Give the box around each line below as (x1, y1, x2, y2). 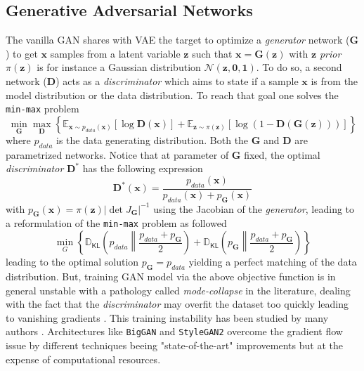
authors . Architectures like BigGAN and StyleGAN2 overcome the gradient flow (6, 324, 343, 339)
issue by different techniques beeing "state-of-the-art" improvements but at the (6, 337, 343, 352)
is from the (311, 73, 358, 88)
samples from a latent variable (50, 46, 181, 60)
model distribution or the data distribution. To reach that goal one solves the (6, 87, 339, 102)
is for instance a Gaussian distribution (37, 60, 201, 74)
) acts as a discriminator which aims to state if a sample (56, 73, 299, 88)
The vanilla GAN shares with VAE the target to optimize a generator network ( (6, 32, 350, 47)
